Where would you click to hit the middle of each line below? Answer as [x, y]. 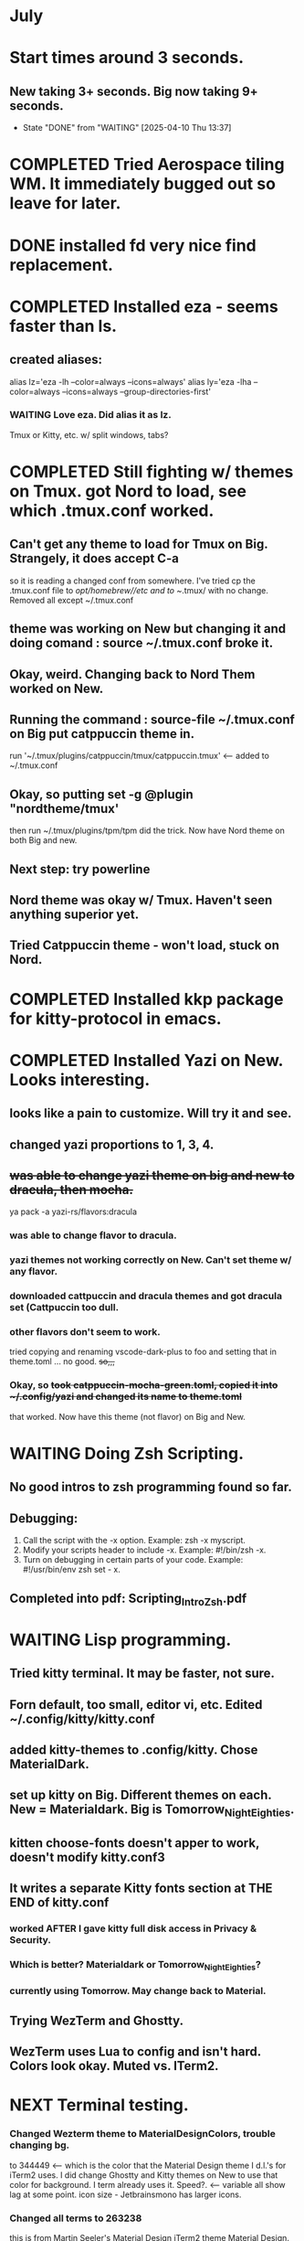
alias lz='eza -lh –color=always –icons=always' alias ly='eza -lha [131, 381]
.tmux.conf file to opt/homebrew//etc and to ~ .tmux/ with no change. [139, 590]
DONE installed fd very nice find [133, 245]
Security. [31, 1940]
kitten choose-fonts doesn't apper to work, [135, 1843]
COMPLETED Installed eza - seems [144, 306]
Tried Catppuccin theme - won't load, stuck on [145, 946]
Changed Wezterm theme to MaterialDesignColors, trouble [142, 2134]
